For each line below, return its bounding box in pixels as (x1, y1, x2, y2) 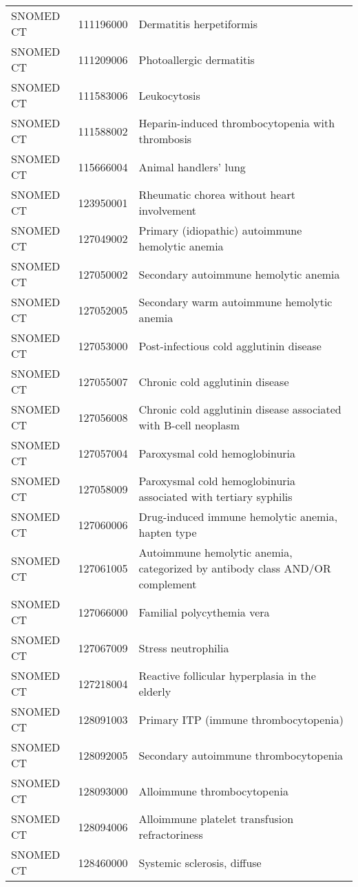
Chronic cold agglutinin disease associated (138, 401, 341, 417)
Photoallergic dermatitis (138, 51, 255, 67)
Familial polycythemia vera (138, 603, 270, 620)
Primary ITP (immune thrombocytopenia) (138, 711, 344, 727)
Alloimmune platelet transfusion (138, 811, 294, 826)
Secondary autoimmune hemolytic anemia (138, 266, 340, 282)
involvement (138, 202, 197, 218)
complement (138, 576, 197, 592)
